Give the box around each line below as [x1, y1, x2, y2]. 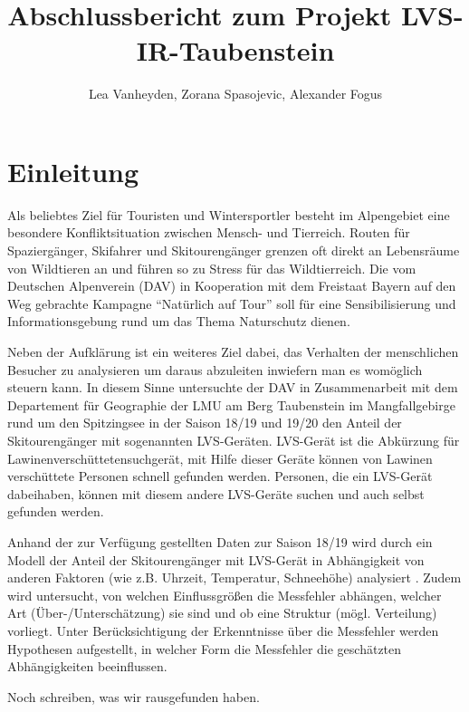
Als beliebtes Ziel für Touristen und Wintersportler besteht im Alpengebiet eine [7, 205, 450, 224]
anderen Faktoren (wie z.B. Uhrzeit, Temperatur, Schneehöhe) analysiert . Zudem [7, 568, 462, 587]
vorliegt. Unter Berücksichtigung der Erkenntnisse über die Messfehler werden [7, 621, 439, 640]
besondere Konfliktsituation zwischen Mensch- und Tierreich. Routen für [7, 223, 410, 242]
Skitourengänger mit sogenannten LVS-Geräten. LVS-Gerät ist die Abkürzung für [7, 430, 460, 449]
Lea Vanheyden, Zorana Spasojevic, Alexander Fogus [88, 84, 383, 103]
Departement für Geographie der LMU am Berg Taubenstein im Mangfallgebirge [7, 395, 455, 414]
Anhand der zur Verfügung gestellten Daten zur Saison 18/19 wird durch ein [7, 532, 433, 551]
